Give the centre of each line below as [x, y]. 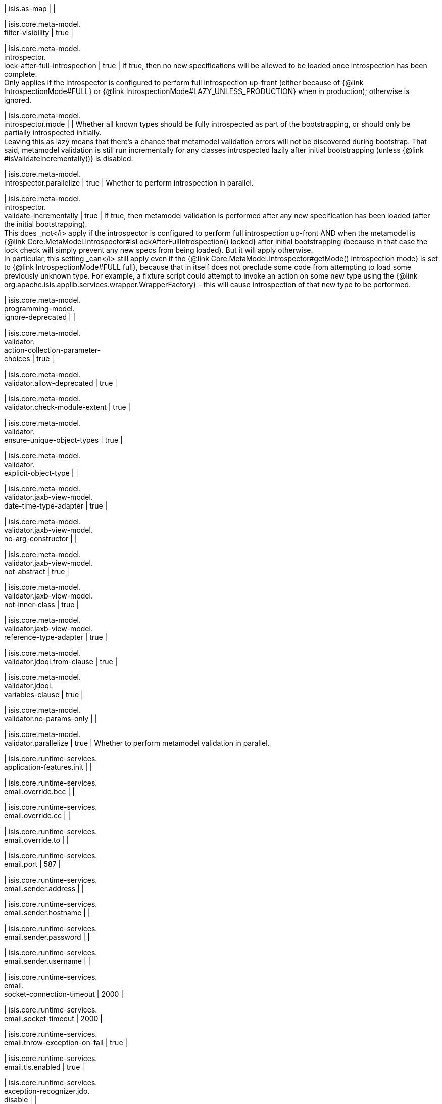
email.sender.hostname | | [47, 913]
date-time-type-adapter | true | [56, 506]
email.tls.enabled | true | [44, 1067]
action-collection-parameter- [53, 350]
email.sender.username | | [47, 961]
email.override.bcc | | [39, 791]
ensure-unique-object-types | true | [63, 440]
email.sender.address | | [44, 888]
